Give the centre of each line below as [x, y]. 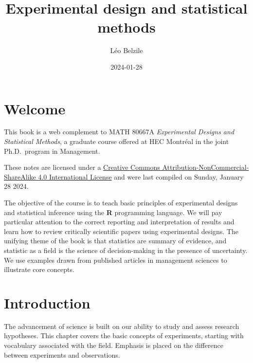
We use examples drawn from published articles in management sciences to [116, 260]
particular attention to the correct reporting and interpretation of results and [119, 222]
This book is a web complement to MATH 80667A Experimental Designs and [119, 132]
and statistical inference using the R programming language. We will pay [113, 212]
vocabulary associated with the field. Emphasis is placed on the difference [114, 345]
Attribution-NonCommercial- [206, 167]
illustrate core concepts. [39, 269]
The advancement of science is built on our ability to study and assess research [122, 326]
